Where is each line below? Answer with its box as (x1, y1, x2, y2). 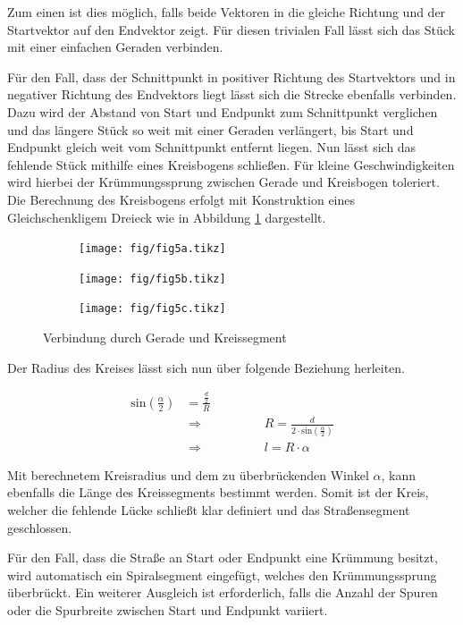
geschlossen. (7, 518, 72, 536)
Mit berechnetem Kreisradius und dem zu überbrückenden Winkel (7, 465, 369, 484)
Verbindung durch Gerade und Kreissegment (43, 328, 287, 347)
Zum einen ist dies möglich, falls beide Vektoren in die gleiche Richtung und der (7, 3, 446, 21)
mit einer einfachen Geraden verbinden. (7, 38, 223, 56)
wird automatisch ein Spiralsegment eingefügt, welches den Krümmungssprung (7, 565, 437, 584)
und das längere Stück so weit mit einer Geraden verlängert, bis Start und (7, 120, 414, 139)
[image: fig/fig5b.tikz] (79, 272, 226, 285)
